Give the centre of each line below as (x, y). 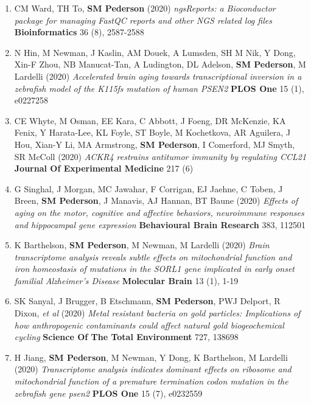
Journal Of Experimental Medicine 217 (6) (104, 168)
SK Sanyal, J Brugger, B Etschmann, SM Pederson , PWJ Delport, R (147, 301)
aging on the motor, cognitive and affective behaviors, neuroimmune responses (159, 212)
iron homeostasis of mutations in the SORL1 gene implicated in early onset (154, 269)
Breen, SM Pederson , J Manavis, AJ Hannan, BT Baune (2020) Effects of (156, 200)
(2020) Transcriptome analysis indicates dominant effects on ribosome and (153, 369)
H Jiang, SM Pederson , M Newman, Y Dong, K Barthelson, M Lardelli (151, 357)
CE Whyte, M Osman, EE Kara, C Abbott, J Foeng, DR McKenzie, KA (150, 120)
